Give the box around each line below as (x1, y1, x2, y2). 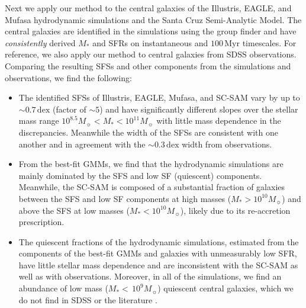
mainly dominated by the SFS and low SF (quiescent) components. (18, 169, 262, 181)
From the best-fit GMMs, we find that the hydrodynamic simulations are (18, 158, 284, 170)
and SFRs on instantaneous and (92, 36, 208, 49)
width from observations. (182, 137, 272, 150)
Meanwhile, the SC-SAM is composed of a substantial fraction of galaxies (18, 181, 285, 193)
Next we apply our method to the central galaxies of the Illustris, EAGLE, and (5, 2, 292, 14)
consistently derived (5, 36, 76, 49)
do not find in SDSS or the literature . (18, 293, 157, 306)
